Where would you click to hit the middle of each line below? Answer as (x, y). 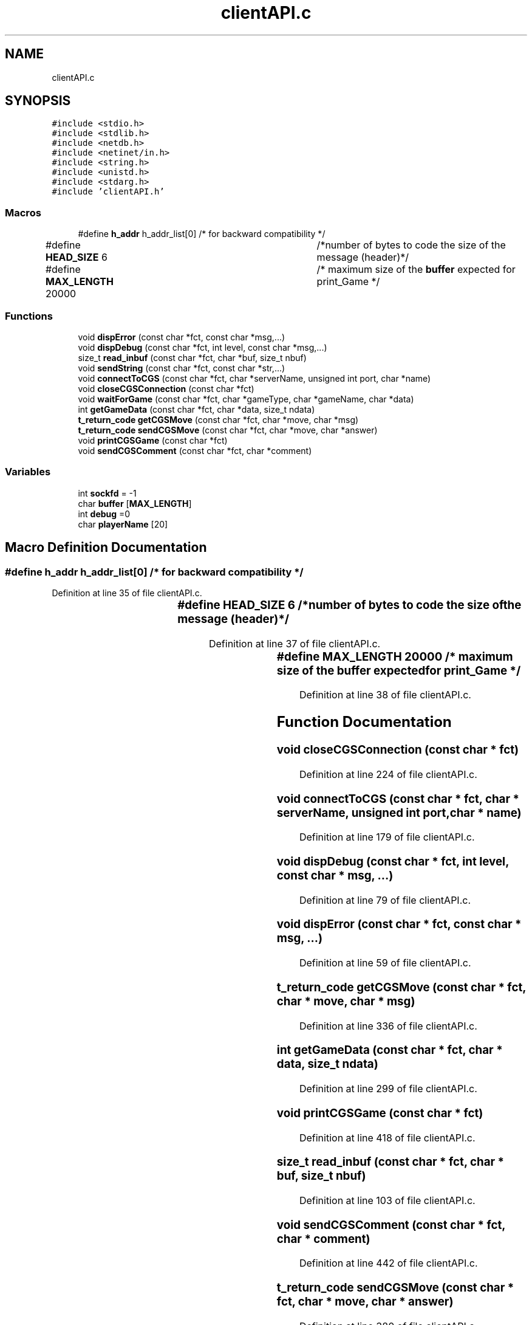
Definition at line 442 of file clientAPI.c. (388, 1263)
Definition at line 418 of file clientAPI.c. (387, 1137)
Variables (28, 472)
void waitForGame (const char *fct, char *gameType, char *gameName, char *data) (246, 399)
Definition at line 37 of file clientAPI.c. (295, 643)
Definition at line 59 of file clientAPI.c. (385, 963)
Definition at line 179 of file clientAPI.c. (387, 837)
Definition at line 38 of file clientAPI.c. (385, 695)
